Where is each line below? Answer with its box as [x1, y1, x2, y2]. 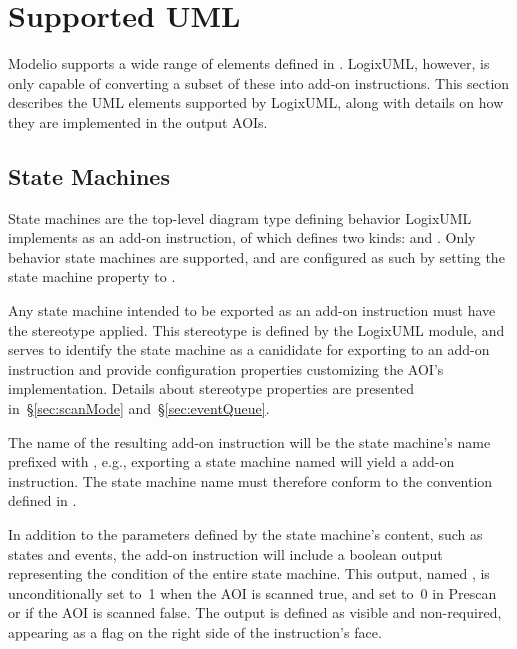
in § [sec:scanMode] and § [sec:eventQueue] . [8, 398, 270, 419]
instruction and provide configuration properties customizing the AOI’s [8, 358, 444, 379]
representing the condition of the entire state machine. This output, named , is [8, 563, 490, 584]
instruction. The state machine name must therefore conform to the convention [8, 470, 493, 491]
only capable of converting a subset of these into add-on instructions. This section [8, 72, 510, 93]
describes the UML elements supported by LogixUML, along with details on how [8, 92, 504, 113]
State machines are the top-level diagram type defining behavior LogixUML [8, 207, 472, 228]
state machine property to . [8, 266, 176, 287]
